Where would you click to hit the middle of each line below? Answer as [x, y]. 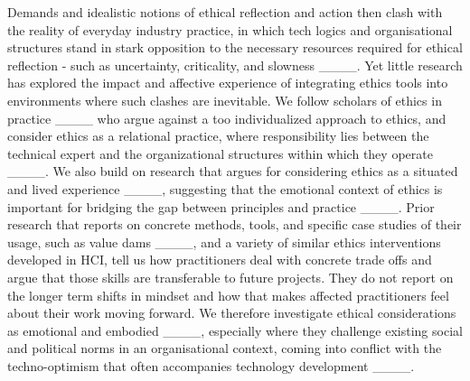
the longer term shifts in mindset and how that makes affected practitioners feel [228, 295]
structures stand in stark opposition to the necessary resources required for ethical [235, 47]
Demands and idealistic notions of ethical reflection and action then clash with [225, 12]
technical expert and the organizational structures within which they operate [220, 153]
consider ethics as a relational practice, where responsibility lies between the [218, 136]
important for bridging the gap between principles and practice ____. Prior [221, 206]
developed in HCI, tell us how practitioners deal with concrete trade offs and [220, 260]
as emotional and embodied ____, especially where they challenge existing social [235, 330]
